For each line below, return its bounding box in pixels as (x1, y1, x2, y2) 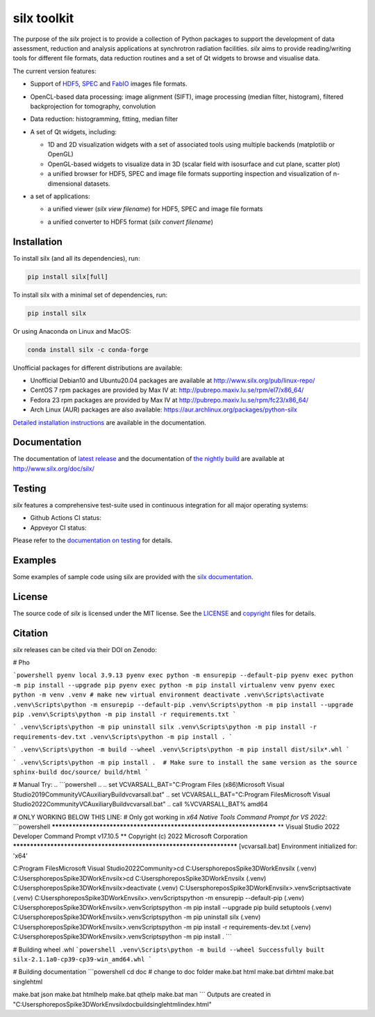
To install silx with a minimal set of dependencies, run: (12, 291, 168, 299)
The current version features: (12, 67, 97, 75)
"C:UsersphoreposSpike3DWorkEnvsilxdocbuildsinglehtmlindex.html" (12, 1000, 212, 1008)
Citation (12, 627, 49, 639)
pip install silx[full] (27, 272, 109, 281)
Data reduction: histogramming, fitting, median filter (30, 115, 178, 123)
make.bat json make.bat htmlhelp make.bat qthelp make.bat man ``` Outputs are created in (12, 991, 271, 999)
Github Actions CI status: (30, 514, 102, 522)
